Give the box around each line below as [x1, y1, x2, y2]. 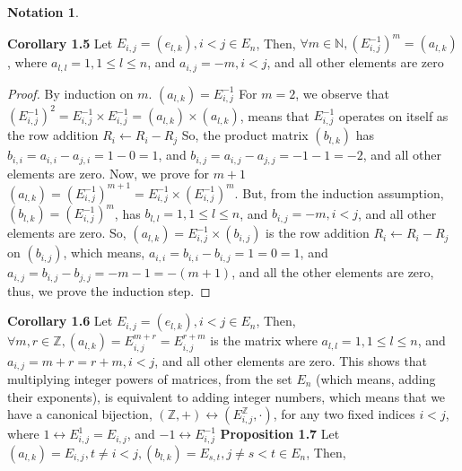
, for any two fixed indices [273, 405, 415, 423]
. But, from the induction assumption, [234, 183, 444, 202]
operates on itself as [338, 106, 449, 125]
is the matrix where [210, 331, 318, 350]
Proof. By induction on [7, 83, 134, 102]
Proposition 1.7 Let [220, 424, 340, 443]
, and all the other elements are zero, [231, 263, 434, 282]
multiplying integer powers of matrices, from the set [7, 370, 292, 388]
